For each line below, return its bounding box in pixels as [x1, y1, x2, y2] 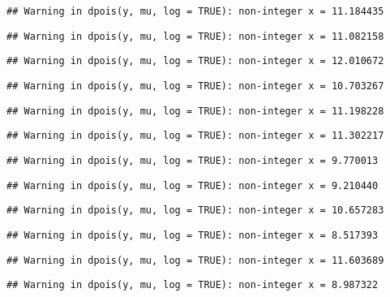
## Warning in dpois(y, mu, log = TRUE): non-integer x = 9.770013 [6, 154, 379, 166]
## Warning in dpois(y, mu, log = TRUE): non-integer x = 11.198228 [6, 105, 384, 117]
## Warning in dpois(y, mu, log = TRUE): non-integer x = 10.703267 [6, 80, 384, 92]
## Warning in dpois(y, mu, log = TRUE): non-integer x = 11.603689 [6, 254, 384, 266]
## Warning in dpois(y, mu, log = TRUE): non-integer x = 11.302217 [6, 130, 384, 142]
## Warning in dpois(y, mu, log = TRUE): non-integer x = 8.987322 [6, 279, 379, 291]
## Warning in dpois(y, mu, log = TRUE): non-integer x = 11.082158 [6, 30, 384, 42]
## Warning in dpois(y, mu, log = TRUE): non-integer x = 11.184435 [6, 6, 384, 17]
